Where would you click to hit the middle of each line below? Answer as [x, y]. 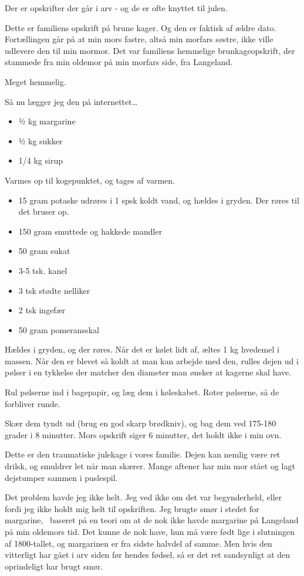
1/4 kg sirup [40, 160]
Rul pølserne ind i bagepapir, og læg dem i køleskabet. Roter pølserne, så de [142, 392]
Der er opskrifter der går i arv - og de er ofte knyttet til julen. [116, 8]
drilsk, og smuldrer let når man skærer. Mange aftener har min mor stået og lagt [150, 466]
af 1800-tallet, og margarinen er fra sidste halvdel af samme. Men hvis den [139, 543]
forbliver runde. [33, 403]
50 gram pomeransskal [59, 329]
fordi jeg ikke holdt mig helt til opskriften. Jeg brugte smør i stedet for [132, 508]
